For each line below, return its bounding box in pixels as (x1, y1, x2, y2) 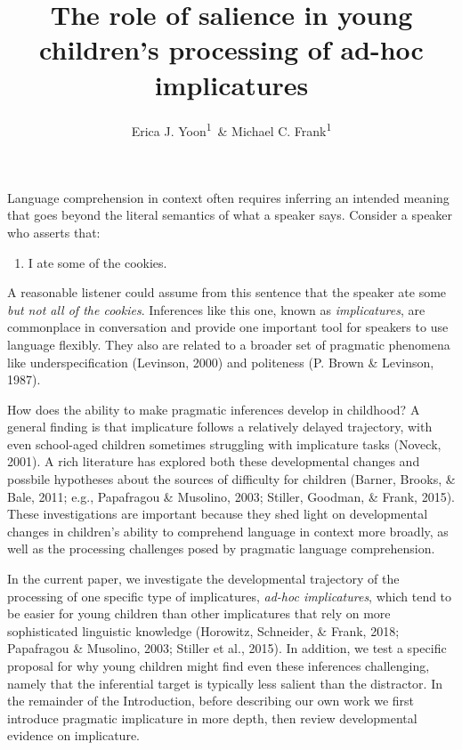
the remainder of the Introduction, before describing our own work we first (7, 691, 415, 710)
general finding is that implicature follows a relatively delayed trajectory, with (7, 417, 433, 436)
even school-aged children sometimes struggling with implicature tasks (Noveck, (7, 434, 442, 453)
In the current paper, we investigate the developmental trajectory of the (7, 569, 400, 588)
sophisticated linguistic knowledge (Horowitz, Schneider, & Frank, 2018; (7, 621, 400, 640)
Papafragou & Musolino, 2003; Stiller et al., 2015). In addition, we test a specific (7, 639, 447, 657)
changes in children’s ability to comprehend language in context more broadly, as (7, 521, 449, 540)
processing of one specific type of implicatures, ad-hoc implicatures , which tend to (7, 586, 452, 605)
